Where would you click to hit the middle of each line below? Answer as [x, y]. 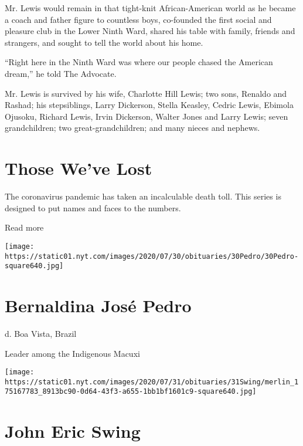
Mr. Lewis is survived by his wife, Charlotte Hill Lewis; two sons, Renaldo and [146, 93]
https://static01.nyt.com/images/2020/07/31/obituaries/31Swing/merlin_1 [152, 382]
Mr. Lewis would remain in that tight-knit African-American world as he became [150, 8]
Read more [24, 227]
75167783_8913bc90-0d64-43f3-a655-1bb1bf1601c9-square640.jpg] [131, 392]
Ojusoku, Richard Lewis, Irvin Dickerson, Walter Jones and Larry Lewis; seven [147, 116]
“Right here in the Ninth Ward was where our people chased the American [139, 62]
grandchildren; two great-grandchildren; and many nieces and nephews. [132, 128]
